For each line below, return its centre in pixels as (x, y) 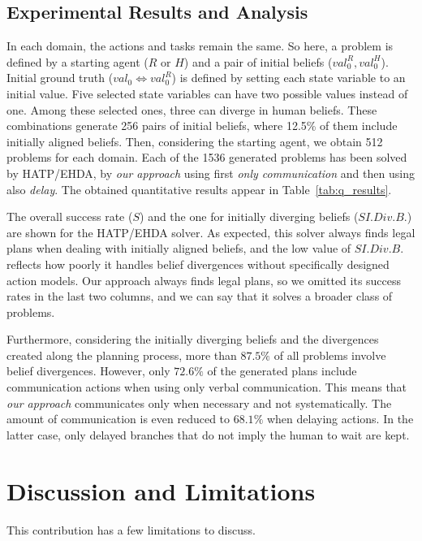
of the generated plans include (282, 371)
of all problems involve (330, 355)
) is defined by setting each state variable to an (289, 78)
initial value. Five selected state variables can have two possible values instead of (207, 93)
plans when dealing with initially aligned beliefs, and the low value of (179, 248)
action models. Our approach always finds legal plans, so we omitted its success (204, 280)
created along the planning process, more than (122, 355)
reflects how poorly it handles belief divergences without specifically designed (198, 264)
